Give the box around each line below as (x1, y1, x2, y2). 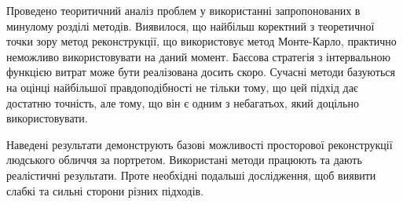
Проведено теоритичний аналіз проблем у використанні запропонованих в (6, 2, 361, 18)
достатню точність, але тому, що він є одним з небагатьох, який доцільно (6, 94, 359, 111)
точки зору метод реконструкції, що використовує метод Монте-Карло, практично (6, 33, 397, 49)
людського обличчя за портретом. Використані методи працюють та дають (6, 151, 362, 168)
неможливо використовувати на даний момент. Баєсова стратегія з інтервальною (6, 48, 390, 64)
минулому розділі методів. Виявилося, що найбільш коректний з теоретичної (6, 17, 375, 34)
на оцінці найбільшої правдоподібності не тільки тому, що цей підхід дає (6, 78, 358, 95)
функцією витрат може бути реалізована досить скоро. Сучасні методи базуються (6, 64, 395, 80)
